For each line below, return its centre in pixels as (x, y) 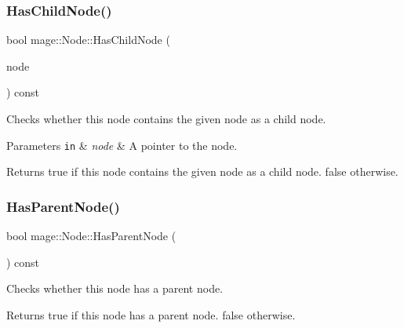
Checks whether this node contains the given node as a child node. (166, 118)
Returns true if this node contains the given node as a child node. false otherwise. (202, 171)
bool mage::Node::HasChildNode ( (88, 40)
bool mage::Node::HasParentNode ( (91, 236)
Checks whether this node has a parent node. (115, 288)
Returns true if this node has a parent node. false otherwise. (151, 314)
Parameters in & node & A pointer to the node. (122, 145)
